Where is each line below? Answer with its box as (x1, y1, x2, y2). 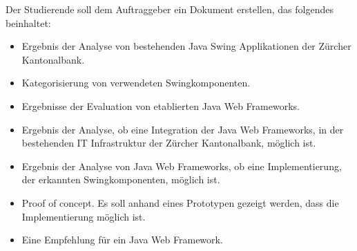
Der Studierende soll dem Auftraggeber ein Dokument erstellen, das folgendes (6, 2, 334, 16)
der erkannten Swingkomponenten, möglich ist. (21, 172, 220, 187)
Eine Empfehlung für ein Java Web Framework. (21, 232, 223, 247)
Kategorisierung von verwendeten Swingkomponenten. (21, 75, 251, 90)
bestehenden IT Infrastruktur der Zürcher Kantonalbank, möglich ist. (21, 136, 316, 150)
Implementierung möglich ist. (21, 209, 146, 223)
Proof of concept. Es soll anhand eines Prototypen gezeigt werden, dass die (21, 195, 339, 210)
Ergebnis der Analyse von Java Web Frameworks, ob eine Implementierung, (21, 158, 342, 173)
